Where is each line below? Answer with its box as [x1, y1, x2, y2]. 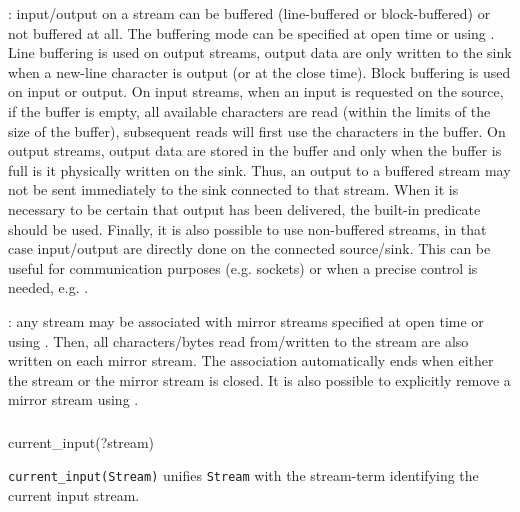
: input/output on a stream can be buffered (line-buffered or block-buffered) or [8, 3, 491, 23]
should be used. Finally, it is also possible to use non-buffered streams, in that [8, 218, 487, 239]
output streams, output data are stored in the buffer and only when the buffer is [8, 140, 502, 161]
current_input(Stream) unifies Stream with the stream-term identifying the [8, 465, 479, 486]
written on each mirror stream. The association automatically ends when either [8, 350, 494, 371]
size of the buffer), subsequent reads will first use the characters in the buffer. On [8, 120, 506, 141]
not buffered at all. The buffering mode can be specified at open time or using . [8, 22, 495, 43]
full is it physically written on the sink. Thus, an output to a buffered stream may [8, 159, 511, 180]
